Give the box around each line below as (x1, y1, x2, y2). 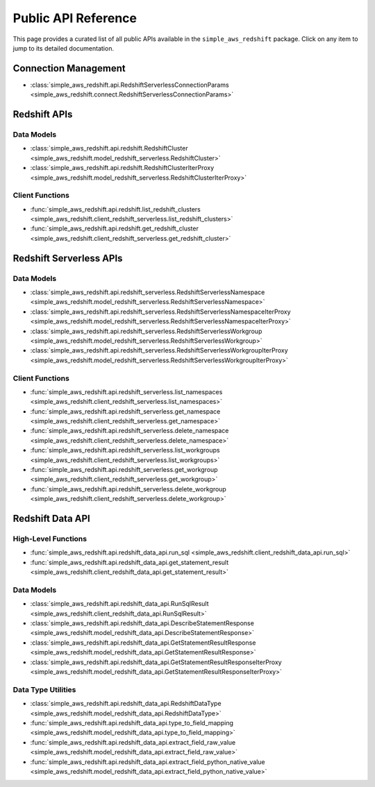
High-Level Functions (12, 534, 87, 543)
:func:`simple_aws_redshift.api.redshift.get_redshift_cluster (30, 224, 199, 232)
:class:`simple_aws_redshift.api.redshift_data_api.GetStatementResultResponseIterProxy (30, 658, 282, 666)
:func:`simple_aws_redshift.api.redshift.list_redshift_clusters (30, 205, 201, 213)
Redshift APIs (12, 108, 73, 121)
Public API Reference (12, 10, 137, 26)
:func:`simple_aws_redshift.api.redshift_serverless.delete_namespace (30, 427, 229, 435)
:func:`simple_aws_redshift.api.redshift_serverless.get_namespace (30, 407, 221, 416)
